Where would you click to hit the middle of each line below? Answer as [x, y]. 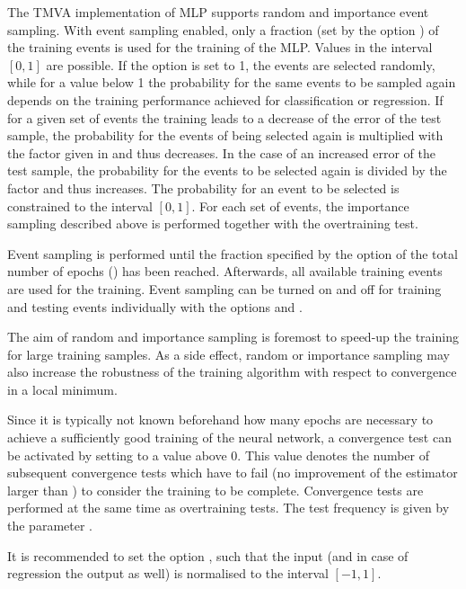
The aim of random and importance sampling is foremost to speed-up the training [233, 337]
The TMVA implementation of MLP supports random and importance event [218, 12]
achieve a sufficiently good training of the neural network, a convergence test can [229, 437]
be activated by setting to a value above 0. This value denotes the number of [219, 455]
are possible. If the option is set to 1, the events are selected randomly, [241, 64]
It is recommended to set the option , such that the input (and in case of [208, 555]
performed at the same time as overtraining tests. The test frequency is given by [229, 508]
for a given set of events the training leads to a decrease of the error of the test [224, 117]
